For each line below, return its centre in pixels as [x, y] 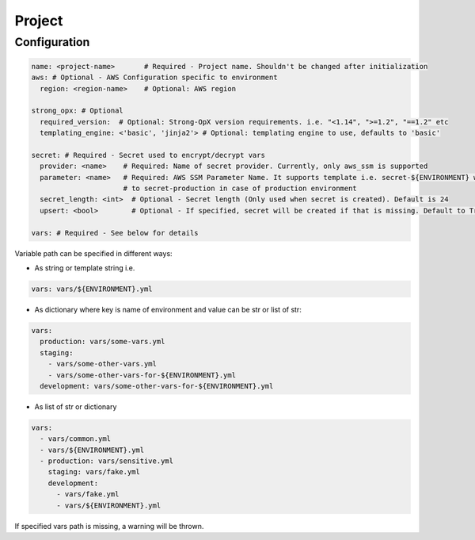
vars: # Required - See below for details [115, 233]
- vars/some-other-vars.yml [103, 364]
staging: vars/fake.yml [94, 472]
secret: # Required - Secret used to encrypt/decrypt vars [148, 155]
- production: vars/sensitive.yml [107, 461]
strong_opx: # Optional [78, 111]
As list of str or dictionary [76, 406]
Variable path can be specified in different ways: [94, 253]
